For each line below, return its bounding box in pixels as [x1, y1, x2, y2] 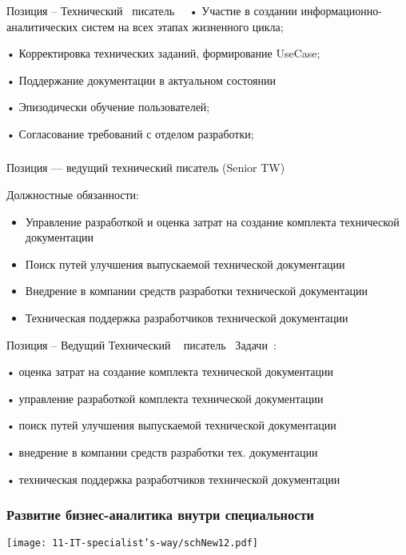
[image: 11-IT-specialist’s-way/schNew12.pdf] [6, 537, 258, 549]
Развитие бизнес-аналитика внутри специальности [6, 505, 314, 525]
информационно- [301, 2, 382, 18]
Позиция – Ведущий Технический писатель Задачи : [6, 336, 277, 353]
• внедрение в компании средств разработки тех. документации [6, 444, 318, 461]
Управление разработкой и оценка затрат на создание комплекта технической [25, 213, 400, 230]
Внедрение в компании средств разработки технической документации [25, 282, 368, 299]
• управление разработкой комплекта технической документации [6, 389, 324, 406]
